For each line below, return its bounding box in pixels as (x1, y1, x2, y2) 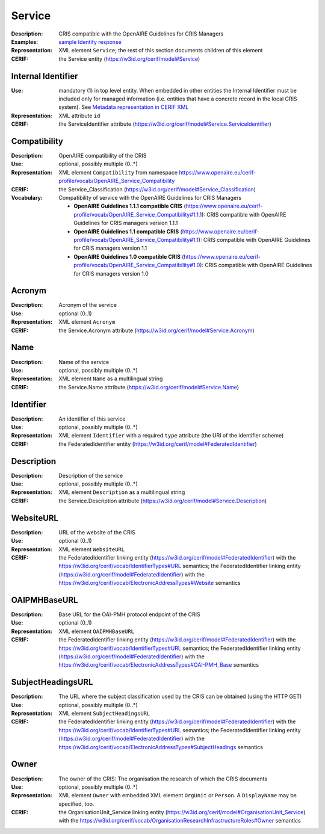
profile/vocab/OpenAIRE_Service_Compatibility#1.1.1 (73, 211, 202, 218)
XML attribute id (58, 112, 101, 119)
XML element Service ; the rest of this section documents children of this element (58, 47, 263, 54)
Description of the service (58, 472, 123, 479)
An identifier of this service (58, 415, 126, 422)
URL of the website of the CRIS (58, 528, 135, 536)
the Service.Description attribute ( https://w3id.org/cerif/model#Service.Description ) (58, 497, 267, 504)
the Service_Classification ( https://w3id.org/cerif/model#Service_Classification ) (58, 185, 256, 193)
